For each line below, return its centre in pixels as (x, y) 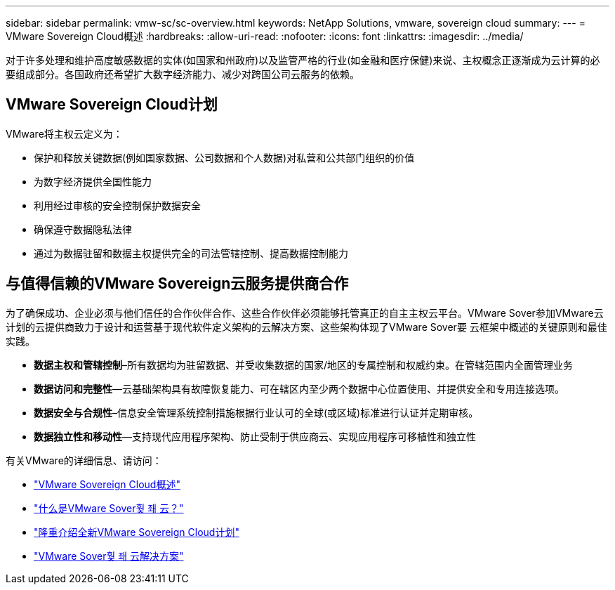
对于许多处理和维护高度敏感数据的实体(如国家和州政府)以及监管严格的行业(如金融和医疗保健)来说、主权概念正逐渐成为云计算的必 (303, 60)
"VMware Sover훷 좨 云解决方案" (109, 556)
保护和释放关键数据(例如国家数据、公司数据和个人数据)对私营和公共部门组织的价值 (224, 157)
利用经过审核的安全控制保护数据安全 (117, 205)
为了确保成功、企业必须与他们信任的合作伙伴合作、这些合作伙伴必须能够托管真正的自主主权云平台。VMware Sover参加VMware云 (305, 313)
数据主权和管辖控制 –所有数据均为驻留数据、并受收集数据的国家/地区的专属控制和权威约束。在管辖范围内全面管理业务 (304, 365)
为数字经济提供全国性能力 (93, 181)
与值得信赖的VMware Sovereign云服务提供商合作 (177, 284)
